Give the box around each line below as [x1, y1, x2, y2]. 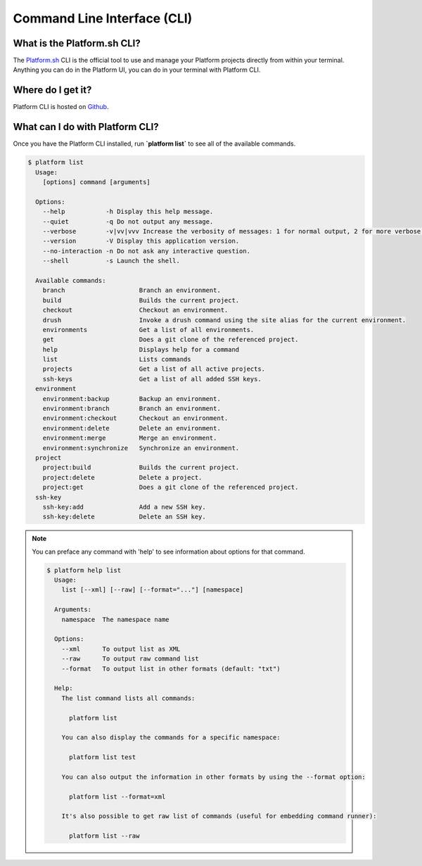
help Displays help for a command [42, 345, 240, 353]
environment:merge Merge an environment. [42, 434, 217, 442]
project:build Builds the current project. [42, 464, 240, 471]
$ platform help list [46, 566, 122, 574]
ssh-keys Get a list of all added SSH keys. [42, 375, 262, 383]
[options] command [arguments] [42, 178, 151, 186]
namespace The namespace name [61, 616, 170, 623]
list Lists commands [42, 355, 191, 364]
